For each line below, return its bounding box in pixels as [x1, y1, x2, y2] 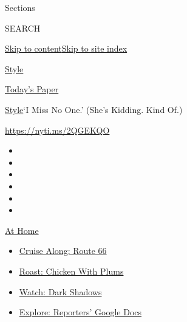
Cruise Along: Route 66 [19, 244, 107, 257]
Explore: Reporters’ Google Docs [19, 306, 142, 318]
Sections [5, 1, 35, 13]
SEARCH [5, 21, 41, 34]
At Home [5, 224, 39, 236]
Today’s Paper [5, 83, 59, 95]
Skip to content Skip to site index [5, 42, 127, 55]
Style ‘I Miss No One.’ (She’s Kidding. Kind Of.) [5, 103, 183, 115]
